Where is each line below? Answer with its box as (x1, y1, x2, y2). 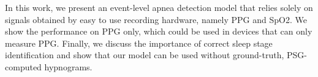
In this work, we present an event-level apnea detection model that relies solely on (5, 1, 313, 13)
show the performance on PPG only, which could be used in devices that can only (5, 25, 312, 38)
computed (5, 60, 42, 73)
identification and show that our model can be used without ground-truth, (5, 49, 284, 61)
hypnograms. (44, 60, 93, 73)
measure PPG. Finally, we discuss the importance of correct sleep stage (5, 36, 273, 49)
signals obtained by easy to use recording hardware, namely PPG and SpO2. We (5, 13, 307, 25)
